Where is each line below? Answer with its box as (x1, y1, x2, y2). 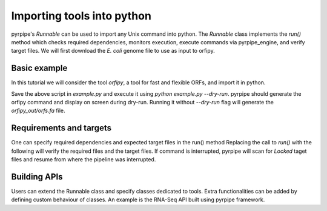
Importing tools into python (11, 9, 151, 22)
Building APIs (11, 172, 63, 182)
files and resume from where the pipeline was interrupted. (11, 156, 156, 163)
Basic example (11, 63, 68, 73)
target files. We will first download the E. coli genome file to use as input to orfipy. (11, 47, 215, 55)
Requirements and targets (11, 123, 112, 133)
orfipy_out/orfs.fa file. (11, 107, 66, 115)
